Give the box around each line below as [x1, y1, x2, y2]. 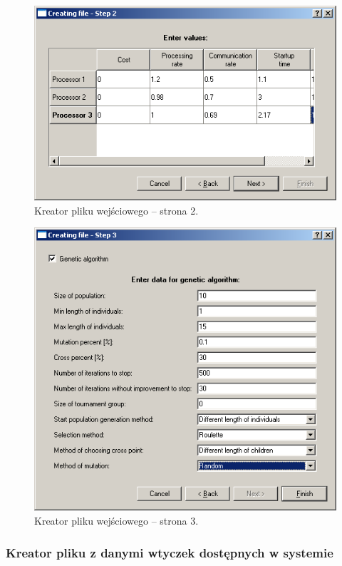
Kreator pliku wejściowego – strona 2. [34, 202, 199, 217]
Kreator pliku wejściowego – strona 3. [34, 513, 199, 528]
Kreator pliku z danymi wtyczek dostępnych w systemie [6, 543, 333, 561]
